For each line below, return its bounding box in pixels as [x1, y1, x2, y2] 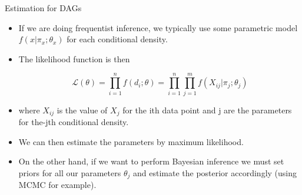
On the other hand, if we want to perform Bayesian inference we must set [18, 155, 284, 167]
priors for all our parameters [18, 166, 121, 179]
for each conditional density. [67, 33, 168, 45]
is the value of [57, 103, 108, 116]
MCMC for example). [18, 179, 97, 191]
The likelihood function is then [18, 52, 130, 65]
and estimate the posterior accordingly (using [132, 166, 297, 179]
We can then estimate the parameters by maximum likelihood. [18, 135, 244, 147]
